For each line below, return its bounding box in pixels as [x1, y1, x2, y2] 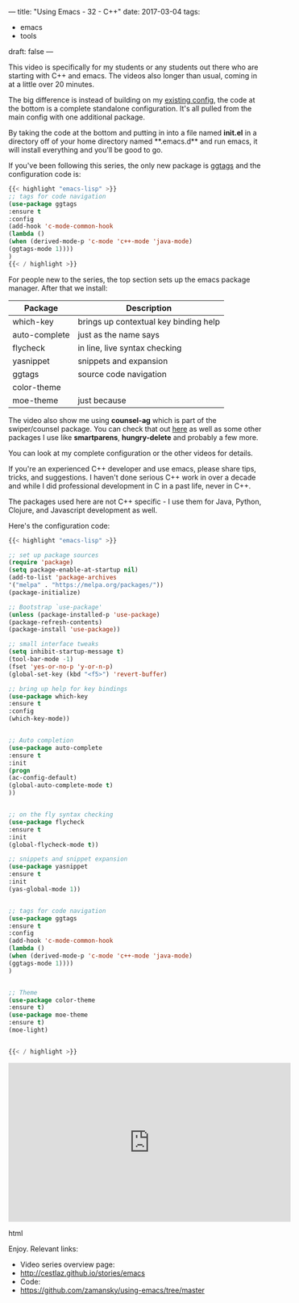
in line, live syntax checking [77, 342, 182, 354]
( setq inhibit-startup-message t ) [8, 647, 125, 656]
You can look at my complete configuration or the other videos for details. [8, 448, 254, 458]
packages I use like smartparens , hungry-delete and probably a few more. [8, 432, 259, 442]
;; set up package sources [8, 551, 99, 559]
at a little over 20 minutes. [8, 80, 95, 89]
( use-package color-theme [8, 996, 95, 1004]
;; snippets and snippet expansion [8, 855, 128, 863]
